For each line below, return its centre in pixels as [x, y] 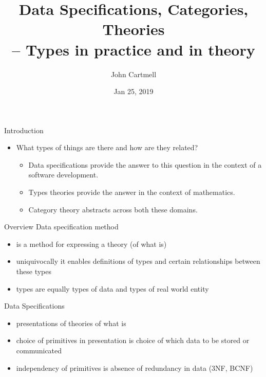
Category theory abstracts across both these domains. [113, 209]
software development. [63, 175]
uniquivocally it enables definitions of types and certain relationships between [138, 261]
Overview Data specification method [61, 227]
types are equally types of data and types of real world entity [112, 288]
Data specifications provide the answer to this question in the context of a [145, 164]
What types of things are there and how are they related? [107, 147]
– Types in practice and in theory [134, 49]
